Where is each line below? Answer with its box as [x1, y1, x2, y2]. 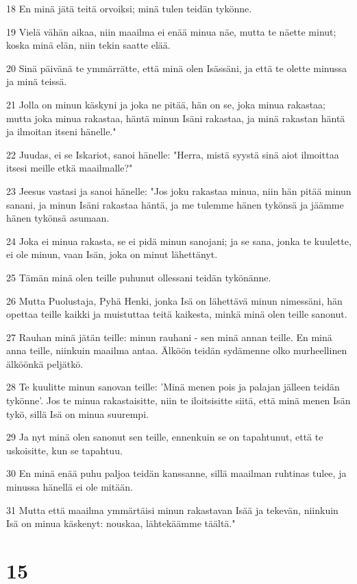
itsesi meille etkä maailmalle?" [6, 161, 133, 175]
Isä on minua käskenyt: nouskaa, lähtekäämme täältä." [6, 516, 236, 530]
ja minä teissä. [6, 74, 67, 89]
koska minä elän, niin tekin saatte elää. [6, 38, 171, 52]
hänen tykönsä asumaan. [6, 211, 110, 225]
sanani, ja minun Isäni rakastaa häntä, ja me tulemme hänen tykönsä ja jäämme [6, 197, 344, 211]
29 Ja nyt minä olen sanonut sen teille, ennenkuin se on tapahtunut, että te [6, 430, 323, 444]
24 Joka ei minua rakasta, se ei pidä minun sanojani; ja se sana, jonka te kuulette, [6, 233, 352, 248]
